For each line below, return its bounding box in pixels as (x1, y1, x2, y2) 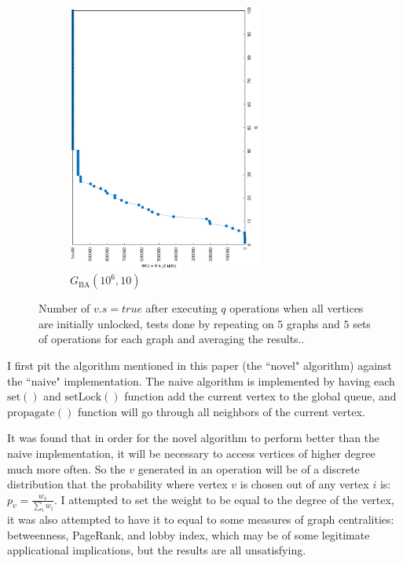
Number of (38, 300, 90, 316)
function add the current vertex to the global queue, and (124, 388, 397, 404)
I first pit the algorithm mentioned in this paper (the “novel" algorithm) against (7, 356, 392, 373)
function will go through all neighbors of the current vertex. (77, 403, 365, 419)
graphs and (287, 315, 340, 331)
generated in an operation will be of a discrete (137, 460, 360, 477)
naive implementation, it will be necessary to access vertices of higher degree (7, 444, 376, 461)
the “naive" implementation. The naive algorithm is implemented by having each (7, 372, 395, 389)
